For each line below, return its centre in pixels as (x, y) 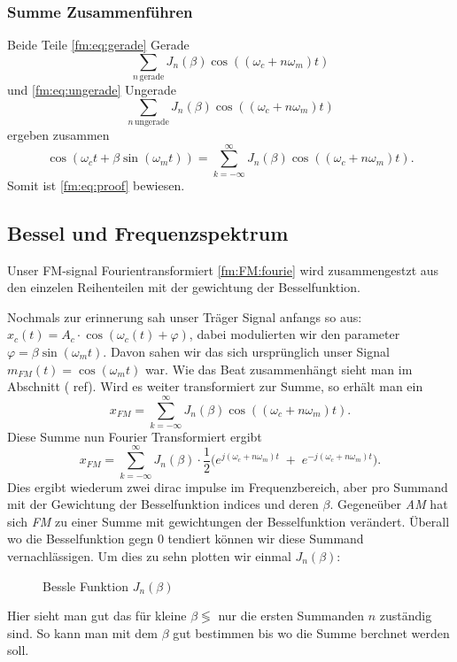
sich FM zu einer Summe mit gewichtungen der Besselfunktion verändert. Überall (228, 521)
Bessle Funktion (85, 585)
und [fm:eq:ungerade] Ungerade (92, 90)
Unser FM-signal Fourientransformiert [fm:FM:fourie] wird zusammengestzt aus (223, 269)
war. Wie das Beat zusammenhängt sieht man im (279, 369)
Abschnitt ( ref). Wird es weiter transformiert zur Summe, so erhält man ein (215, 386)
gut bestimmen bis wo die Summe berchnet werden (311, 632)
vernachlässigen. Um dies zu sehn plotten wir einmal (149, 555)
